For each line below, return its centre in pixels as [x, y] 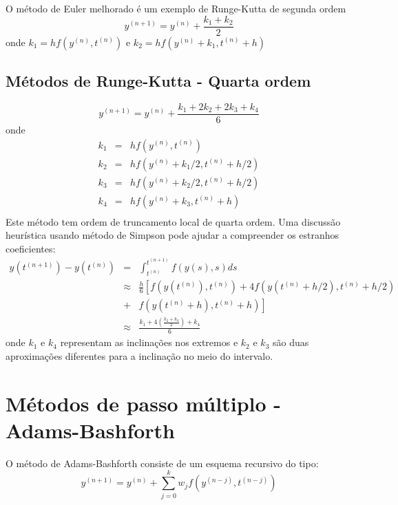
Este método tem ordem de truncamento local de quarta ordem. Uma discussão [173, 221]
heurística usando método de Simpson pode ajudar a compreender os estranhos [172, 235]
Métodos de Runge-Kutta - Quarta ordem [158, 81]
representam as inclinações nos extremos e [149, 342]
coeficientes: [31, 248]
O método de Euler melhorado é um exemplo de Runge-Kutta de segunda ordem [176, 8]
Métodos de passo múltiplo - [144, 403]
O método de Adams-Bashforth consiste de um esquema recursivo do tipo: [162, 463]
